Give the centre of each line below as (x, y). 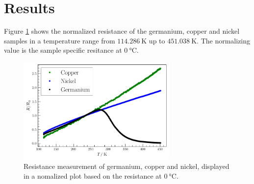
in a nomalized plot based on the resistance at (93, 175)
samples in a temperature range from (60, 40)
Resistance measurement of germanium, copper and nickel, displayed (127, 166)
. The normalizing (224, 40)
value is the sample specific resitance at (63, 50)
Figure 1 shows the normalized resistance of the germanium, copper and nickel (122, 31)
